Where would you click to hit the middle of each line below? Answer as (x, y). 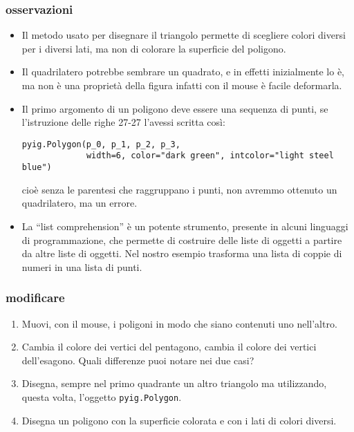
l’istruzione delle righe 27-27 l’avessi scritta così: (123, 122)
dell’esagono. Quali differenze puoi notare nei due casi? (138, 360)
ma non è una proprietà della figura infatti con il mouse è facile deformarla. (182, 85)
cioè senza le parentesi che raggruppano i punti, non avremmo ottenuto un (179, 189)
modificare (35, 298)
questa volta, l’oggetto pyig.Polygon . (102, 396)
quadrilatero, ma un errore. (80, 203)
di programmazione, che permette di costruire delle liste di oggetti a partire (182, 240)
